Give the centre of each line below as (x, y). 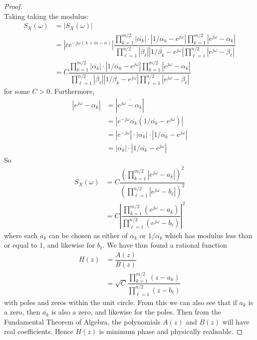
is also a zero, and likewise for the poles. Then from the (136, 312)
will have (236, 321)
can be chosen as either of (88, 235)
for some (17, 91)
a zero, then (22, 312)
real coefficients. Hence (39, 331)
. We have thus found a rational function (165, 245)
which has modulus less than (209, 235)
